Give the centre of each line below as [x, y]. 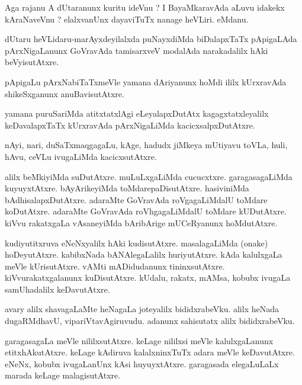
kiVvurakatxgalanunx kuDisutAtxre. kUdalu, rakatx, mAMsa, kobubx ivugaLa [148, 277]
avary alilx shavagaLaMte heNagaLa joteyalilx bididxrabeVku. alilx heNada [142, 309]
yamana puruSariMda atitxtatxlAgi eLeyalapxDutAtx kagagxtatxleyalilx [137, 113]
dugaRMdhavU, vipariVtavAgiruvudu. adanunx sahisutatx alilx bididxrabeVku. [150, 321]
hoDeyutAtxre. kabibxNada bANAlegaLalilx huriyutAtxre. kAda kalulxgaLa [144, 254]
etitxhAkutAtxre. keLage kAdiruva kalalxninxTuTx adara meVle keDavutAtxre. [150, 352]
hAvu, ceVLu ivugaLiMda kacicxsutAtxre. [81, 156]
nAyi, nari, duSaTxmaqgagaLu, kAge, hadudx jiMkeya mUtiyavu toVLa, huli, [146, 145]
